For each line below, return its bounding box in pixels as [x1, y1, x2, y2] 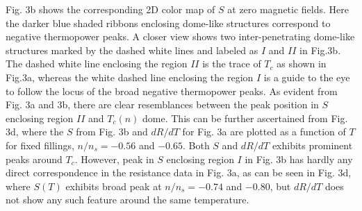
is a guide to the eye [263, 69, 350, 84]
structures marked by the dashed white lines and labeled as [6, 42, 258, 57]
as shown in [277, 56, 327, 71]
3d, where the [6, 124, 64, 139]
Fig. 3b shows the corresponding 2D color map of [6, 2, 215, 16]
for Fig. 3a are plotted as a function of [182, 124, 346, 139]
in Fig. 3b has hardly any [245, 151, 353, 166]
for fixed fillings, [6, 137, 74, 152]
